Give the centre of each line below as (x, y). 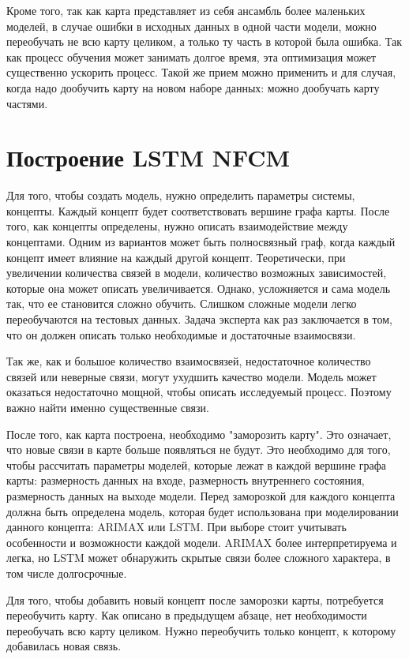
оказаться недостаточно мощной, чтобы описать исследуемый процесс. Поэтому (199, 392)
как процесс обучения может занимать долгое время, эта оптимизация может (191, 56)
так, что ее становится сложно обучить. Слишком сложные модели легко (182, 303)
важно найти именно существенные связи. (108, 407)
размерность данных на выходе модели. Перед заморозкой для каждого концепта (201, 495)
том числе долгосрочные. (67, 573)
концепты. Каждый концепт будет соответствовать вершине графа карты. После (198, 210)
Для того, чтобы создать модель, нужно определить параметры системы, (181, 195)
